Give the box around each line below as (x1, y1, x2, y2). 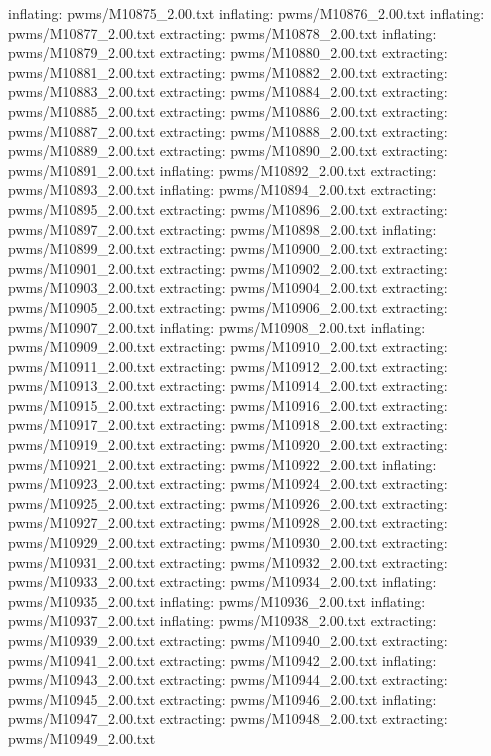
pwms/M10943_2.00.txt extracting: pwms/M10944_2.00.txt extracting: (8, 669, 448, 690)
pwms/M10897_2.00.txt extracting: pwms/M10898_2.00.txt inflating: (8, 218, 437, 239)
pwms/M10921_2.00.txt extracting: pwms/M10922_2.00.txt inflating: (8, 453, 437, 474)
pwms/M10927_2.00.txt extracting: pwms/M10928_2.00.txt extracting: (8, 512, 448, 533)
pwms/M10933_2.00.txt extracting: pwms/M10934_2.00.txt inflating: (8, 571, 437, 592)
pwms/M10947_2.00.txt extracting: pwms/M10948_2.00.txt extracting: (8, 708, 448, 729)
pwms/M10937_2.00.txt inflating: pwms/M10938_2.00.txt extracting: (8, 610, 437, 631)
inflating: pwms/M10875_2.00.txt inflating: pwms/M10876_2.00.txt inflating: (8, 3, 485, 23)
